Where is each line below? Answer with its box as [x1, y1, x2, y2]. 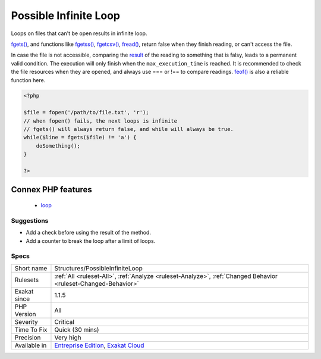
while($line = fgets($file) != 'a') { [23, 134, 137, 141]
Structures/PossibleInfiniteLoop [54, 264, 143, 272]
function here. [11, 76, 46, 83]
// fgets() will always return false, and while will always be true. [23, 126, 234, 133]
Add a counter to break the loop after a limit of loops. [26, 237, 156, 244]
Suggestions [11, 216, 49, 224]
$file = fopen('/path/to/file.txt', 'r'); [23, 109, 149, 116]
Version [14, 310, 36, 318]
